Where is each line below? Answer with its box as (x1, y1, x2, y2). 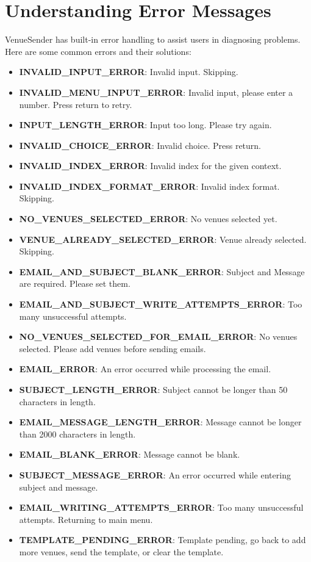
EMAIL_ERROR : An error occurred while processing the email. (19, 362, 271, 375)
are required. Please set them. (19, 277, 130, 290)
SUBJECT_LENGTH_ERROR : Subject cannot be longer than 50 (19, 383, 288, 395)
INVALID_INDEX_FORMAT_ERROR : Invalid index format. (19, 179, 280, 192)
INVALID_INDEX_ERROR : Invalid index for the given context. (19, 159, 282, 172)
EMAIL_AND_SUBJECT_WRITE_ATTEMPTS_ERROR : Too (19, 298, 302, 311)
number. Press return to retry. (19, 98, 132, 110)
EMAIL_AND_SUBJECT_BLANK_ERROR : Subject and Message (19, 265, 305, 278)
